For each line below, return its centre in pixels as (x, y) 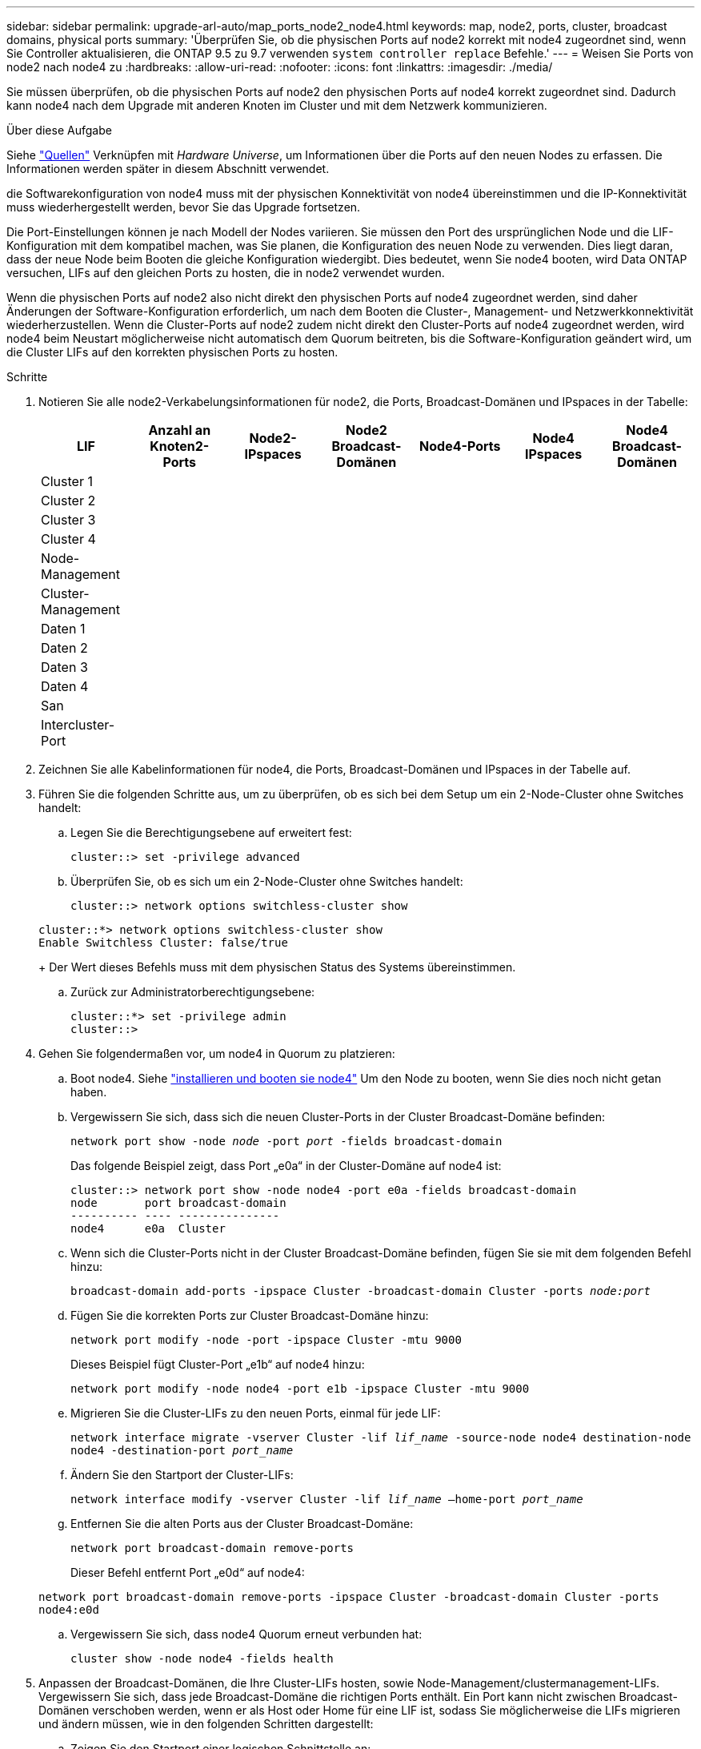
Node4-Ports (460, 446)
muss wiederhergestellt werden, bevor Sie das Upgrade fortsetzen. (184, 207)
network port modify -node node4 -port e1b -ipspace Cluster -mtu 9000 (300, 1389)
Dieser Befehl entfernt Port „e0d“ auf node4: (188, 1572)
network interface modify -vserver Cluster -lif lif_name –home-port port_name (327, 1499)
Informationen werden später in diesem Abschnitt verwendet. (168, 169)
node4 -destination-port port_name (182, 1450)
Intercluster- (78, 725)
